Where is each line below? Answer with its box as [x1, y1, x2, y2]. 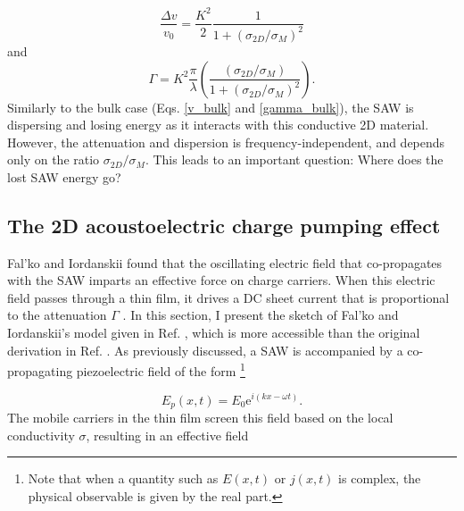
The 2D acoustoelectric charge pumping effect [7, 211, 441, 239]
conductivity [7, 425, 75, 444]
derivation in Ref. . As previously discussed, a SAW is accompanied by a [7, 340, 403, 359]
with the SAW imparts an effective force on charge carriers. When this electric [7, 271, 435, 289]
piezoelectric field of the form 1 [76, 359, 245, 380]
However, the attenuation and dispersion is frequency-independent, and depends [7, 132, 445, 151]
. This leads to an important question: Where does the [145, 150, 443, 169]
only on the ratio [7, 150, 100, 169]
